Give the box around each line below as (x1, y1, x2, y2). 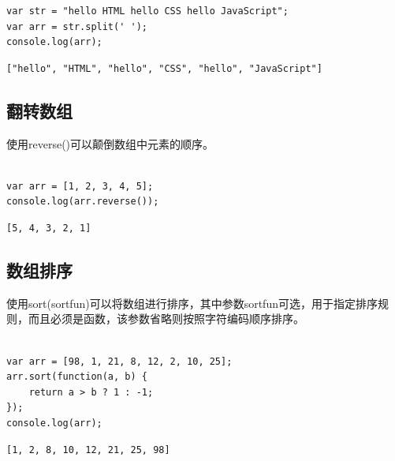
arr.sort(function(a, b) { (6, 371, 147, 383)
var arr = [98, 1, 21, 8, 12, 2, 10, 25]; (6, 355, 233, 367)
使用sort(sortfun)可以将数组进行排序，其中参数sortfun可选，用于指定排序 (6, 294, 378, 311)
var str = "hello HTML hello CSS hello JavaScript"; (6, 6, 289, 17)
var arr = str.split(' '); (6, 21, 147, 32)
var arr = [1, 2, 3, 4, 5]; (6, 180, 154, 192)
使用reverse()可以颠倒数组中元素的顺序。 (6, 135, 214, 152)
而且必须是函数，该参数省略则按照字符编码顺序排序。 (28, 310, 304, 327)
